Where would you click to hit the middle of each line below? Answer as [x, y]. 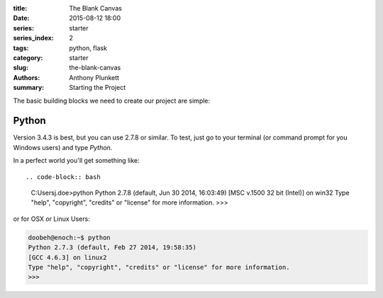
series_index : [34, 38]
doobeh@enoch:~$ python [70, 237]
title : [20, 8]
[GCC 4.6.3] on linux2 [67, 257]
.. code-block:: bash [63, 177]
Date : [21, 18]
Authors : [27, 77]
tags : [21, 48]
